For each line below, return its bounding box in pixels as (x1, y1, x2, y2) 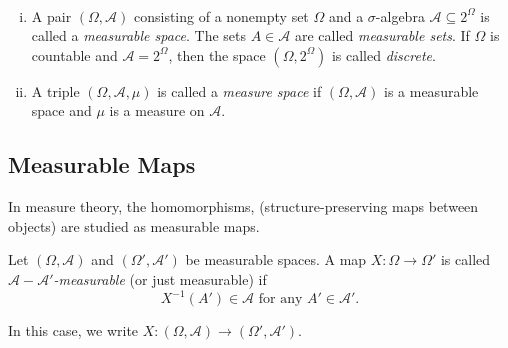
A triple (31, 80, 80, 101)
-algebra (375, 5, 425, 26)
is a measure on (109, 100, 205, 121)
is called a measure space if (157, 80, 322, 101)
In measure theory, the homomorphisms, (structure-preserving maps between (8, 196, 479, 217)
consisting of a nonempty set (133, 5, 309, 26)
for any (258, 292, 303, 307)
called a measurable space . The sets (31, 25, 247, 46)
